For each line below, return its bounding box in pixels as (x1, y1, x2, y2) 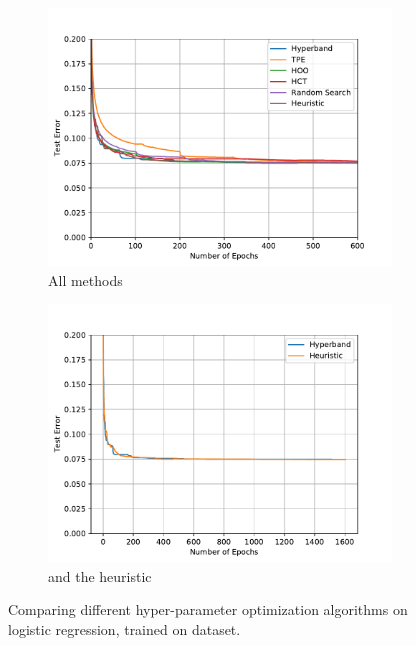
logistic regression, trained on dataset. (8, 618, 241, 639)
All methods (48, 269, 123, 290)
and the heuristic (48, 565, 152, 586)
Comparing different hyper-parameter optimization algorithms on (8, 599, 408, 620)
